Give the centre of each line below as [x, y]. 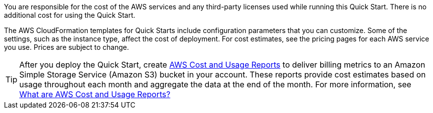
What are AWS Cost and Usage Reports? [95, 94]
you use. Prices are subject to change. [67, 47]
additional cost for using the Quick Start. [70, 15]
